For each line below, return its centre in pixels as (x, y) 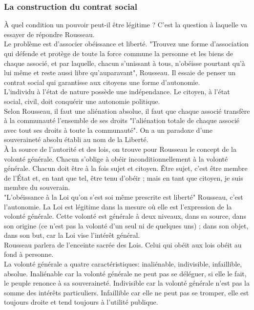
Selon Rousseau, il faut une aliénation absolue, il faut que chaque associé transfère (127, 111)
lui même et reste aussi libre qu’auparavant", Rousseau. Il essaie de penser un (120, 72)
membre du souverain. (37, 187)
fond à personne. (29, 254)
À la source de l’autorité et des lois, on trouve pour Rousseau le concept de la (120, 149)
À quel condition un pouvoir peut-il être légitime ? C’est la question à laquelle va (126, 25)
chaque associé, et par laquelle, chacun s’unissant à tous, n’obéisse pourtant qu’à (125, 63)
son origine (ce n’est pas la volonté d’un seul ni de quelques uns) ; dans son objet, (126, 225)
